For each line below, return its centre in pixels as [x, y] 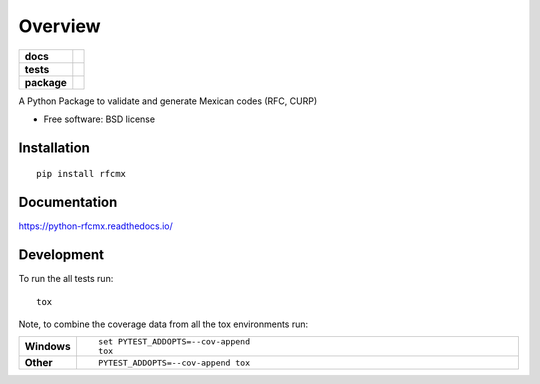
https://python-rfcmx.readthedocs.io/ [96, 226]
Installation [54, 147]
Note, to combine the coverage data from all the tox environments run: [163, 324]
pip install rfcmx [81, 174]
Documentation [68, 202]
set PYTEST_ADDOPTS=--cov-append [174, 341]
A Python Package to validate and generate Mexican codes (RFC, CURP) [168, 101]
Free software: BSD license [99, 119]
